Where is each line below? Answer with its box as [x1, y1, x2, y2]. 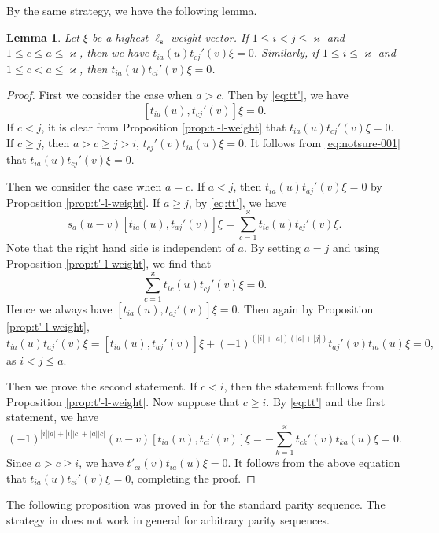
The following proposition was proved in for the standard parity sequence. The [6, 496, 386, 513]
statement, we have [6, 409, 99, 425]
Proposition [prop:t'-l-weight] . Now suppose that [6, 393, 240, 409]
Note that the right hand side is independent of [6, 239, 234, 256]
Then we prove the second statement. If [6, 378, 197, 394]
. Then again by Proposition [237, 300, 374, 316]
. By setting [244, 239, 301, 256]
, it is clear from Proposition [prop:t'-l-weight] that [41, 118, 286, 135]
